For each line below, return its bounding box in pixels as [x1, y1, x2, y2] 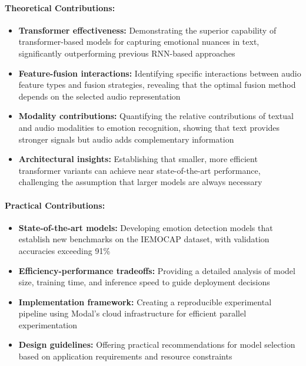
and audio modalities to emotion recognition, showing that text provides [18, 121, 280, 133]
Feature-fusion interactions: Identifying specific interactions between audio [18, 67, 301, 79]
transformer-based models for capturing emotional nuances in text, [18, 35, 260, 48]
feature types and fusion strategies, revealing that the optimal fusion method [18, 78, 296, 91]
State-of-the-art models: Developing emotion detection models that [18, 221, 273, 233]
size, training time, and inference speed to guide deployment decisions [18, 276, 270, 288]
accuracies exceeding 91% [18, 244, 111, 256]
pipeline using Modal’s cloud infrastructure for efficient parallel [18, 307, 247, 319]
